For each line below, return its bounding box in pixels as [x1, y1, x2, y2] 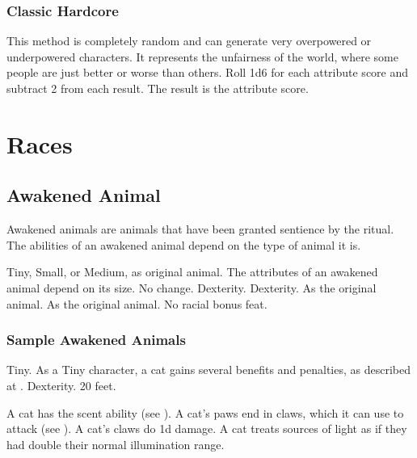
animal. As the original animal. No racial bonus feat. [6, 295, 267, 312]
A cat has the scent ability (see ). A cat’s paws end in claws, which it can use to [6, 404, 404, 421]
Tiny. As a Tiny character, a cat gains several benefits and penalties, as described [6, 361, 411, 378]
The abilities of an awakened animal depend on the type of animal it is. [6, 236, 361, 253]
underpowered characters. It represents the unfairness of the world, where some [6, 48, 398, 65]
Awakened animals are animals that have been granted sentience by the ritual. [6, 221, 394, 237]
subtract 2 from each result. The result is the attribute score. [6, 80, 309, 96]
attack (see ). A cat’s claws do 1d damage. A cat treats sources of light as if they [6, 420, 407, 437]
